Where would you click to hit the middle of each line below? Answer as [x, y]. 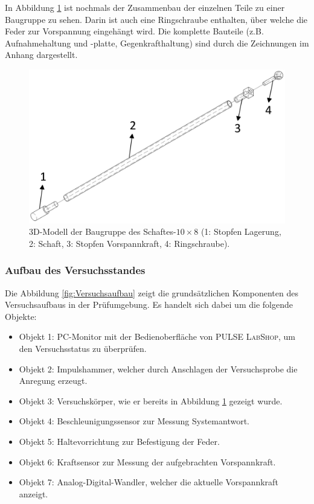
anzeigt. [34, 493]
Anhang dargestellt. [41, 55]
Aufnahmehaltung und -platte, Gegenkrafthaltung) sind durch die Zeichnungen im [157, 43]
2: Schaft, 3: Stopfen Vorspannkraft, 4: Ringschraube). [130, 243]
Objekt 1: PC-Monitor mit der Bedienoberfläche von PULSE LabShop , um [157, 337]
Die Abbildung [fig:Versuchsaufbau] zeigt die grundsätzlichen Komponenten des [152, 292]
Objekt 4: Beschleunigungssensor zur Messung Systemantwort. [134, 421]
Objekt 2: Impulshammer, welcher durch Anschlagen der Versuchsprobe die [158, 368]
